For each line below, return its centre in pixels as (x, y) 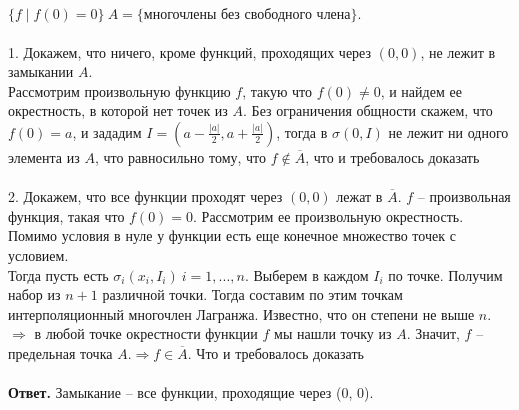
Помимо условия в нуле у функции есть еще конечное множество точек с (232, 235)
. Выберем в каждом (306, 274)
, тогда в (302, 131)
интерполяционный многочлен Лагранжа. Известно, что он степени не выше (241, 313)
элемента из (44, 156)
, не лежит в (458, 51)
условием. (38, 254)
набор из (34, 294)
